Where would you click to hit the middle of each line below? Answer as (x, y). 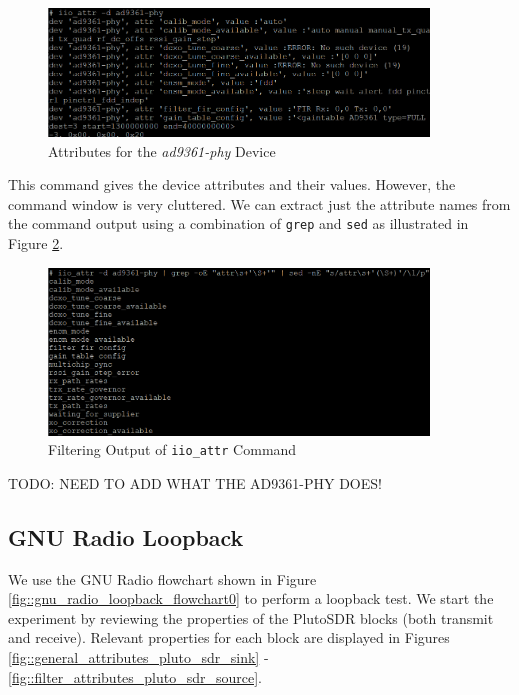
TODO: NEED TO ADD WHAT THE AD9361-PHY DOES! (195, 482)
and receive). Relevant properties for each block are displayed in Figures (229, 637)
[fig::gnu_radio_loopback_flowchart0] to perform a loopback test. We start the (251, 598)
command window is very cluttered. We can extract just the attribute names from (259, 203)
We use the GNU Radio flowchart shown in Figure (162, 578)
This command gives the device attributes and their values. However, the (232, 184)
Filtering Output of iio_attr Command (172, 449)
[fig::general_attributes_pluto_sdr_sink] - (138, 657)
